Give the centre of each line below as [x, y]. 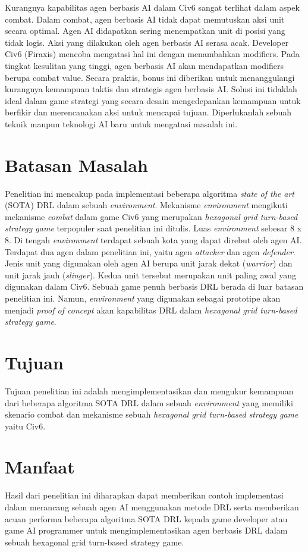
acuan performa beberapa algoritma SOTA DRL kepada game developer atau [146, 518]
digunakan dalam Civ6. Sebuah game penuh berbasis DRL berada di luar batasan [154, 286]
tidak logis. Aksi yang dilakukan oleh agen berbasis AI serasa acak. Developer [147, 42]
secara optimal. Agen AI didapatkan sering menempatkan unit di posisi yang [145, 31]
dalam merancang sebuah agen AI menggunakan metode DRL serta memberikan [152, 507]
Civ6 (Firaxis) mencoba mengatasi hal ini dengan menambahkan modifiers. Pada [152, 54]
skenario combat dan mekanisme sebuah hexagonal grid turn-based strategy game [152, 414]
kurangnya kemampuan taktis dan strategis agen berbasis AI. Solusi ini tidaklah [151, 89]
